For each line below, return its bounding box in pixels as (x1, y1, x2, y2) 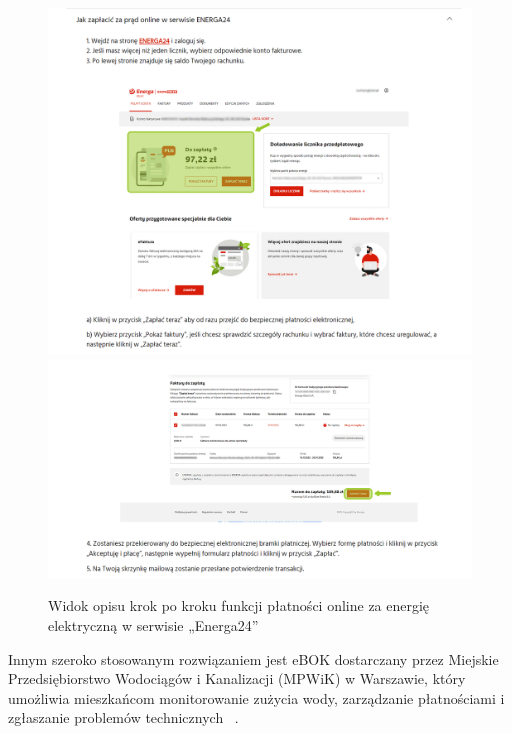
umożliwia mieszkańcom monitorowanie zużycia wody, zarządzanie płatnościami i (8, 687, 505, 708)
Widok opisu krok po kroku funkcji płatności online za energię (48, 595, 430, 616)
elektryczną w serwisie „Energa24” (48, 614, 259, 635)
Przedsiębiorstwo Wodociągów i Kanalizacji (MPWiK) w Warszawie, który (8, 668, 466, 689)
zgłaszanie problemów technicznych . (8, 707, 239, 728)
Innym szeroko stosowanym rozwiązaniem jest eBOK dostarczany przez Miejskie (8, 648, 499, 669)
